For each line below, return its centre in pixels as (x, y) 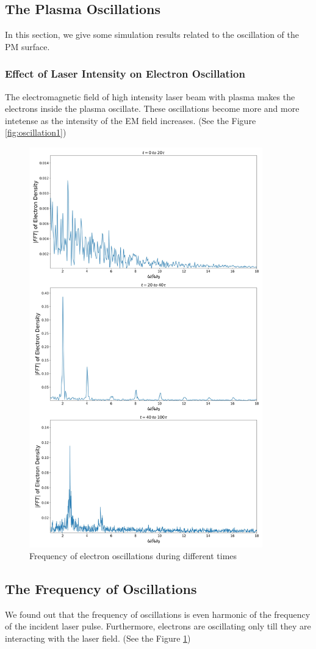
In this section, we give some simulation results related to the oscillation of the (152, 35)
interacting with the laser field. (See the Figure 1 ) (98, 638)
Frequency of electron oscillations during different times (133, 556)
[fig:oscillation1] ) (36, 132)
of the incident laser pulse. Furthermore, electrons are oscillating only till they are (158, 626)
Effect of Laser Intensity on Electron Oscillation (125, 74)
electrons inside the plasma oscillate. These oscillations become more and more (152, 108)
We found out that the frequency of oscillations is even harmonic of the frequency (158, 614)
